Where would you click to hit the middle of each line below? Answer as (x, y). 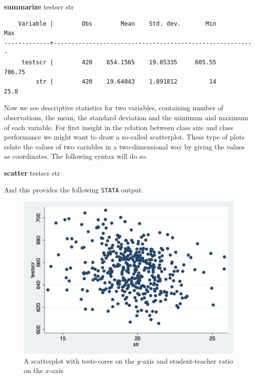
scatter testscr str (32, 172)
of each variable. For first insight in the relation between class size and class (119, 127)
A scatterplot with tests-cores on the (79, 360)
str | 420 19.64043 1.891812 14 (126, 82)
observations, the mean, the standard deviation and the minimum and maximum (126, 117)
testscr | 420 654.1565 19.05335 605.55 (119, 62)
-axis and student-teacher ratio (187, 360)
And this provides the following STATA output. (74, 189)
